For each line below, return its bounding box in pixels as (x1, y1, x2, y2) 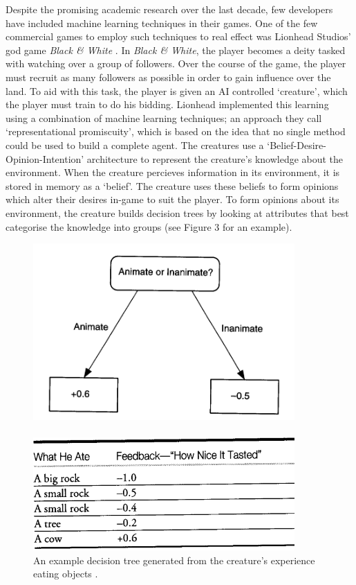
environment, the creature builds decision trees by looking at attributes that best (6, 205, 349, 220)
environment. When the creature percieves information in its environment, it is (6, 165, 340, 180)
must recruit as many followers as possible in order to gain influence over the (6, 69, 331, 84)
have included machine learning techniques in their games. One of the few (6, 15, 318, 30)
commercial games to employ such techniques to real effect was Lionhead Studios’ (6, 29, 351, 44)
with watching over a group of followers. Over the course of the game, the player (6, 56, 346, 71)
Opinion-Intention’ (6, 151, 84, 166)
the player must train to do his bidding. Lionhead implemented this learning (6, 97, 329, 112)
